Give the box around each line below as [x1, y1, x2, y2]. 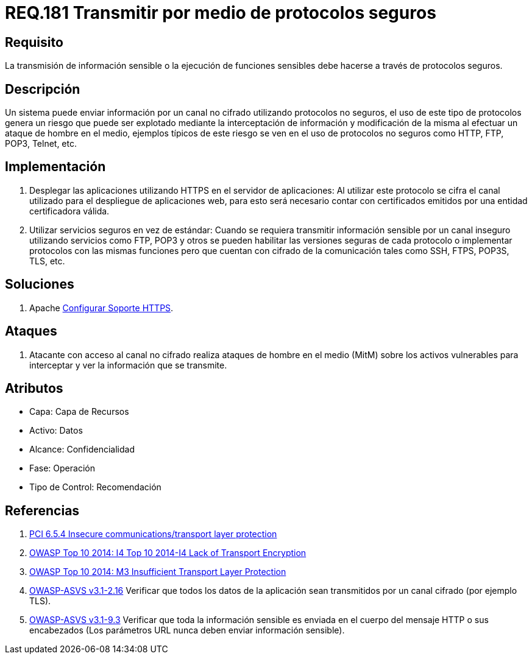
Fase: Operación [29, 463, 95, 474]
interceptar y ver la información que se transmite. [29, 359, 227, 370]
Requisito [5, 34, 63, 50]
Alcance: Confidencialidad [29, 444, 135, 455]
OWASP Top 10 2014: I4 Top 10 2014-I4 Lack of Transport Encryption [29, 548, 307, 559]
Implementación [5, 159, 106, 175]
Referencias [5, 502, 80, 518]
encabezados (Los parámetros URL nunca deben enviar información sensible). [29, 625, 345, 636]
